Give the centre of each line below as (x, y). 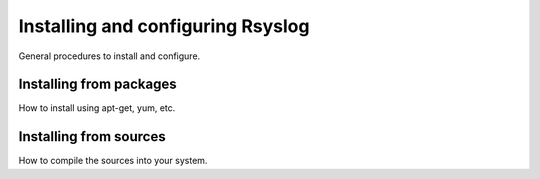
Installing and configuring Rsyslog (164, 26)
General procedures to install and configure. (109, 56)
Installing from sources (92, 136)
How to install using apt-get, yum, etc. (97, 108)
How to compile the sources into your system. (113, 161)
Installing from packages (97, 84)
